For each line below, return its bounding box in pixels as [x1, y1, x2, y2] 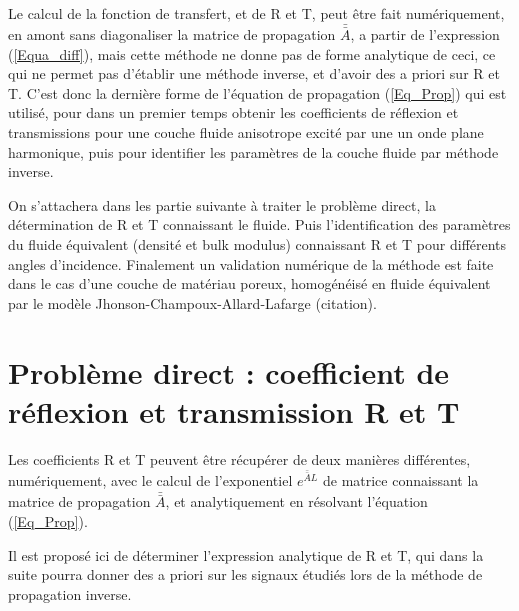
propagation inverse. [8, 583, 132, 604]
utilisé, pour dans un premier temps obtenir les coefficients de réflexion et [8, 102, 459, 123]
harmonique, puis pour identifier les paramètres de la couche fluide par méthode [8, 141, 499, 162]
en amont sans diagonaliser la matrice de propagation [8, 24, 336, 45]
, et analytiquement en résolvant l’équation [165, 491, 428, 512]
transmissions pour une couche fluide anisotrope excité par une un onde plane [8, 122, 484, 142]
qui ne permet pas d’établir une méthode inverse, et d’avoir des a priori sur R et [8, 63, 500, 84]
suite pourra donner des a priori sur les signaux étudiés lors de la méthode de [8, 564, 483, 585]
